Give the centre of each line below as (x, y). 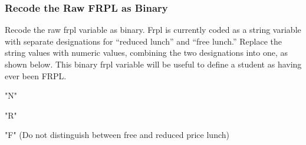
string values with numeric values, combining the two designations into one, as (147, 53)
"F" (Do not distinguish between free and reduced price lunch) (117, 135)
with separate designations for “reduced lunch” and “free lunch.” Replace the (143, 41)
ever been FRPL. (36, 75)
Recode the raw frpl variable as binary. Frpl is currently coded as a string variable (153, 30)
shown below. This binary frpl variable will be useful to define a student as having (153, 64)
